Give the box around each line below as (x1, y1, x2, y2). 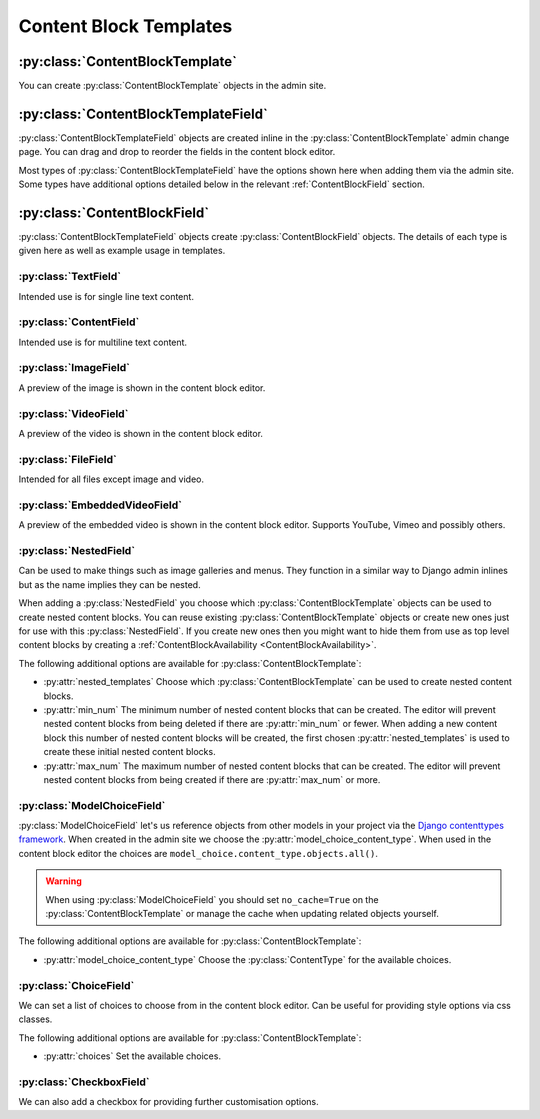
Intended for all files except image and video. (18, 473, 205, 485)
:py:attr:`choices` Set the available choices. (43, 1050, 222, 1062)
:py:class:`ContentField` (18, 315, 140, 329)
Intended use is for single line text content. (18, 290, 195, 302)
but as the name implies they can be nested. (18, 578, 201, 590)
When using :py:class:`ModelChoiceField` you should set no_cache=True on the (45, 893, 379, 905)
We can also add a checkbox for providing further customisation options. (18, 1096, 319, 1108)
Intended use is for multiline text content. (18, 336, 188, 348)
